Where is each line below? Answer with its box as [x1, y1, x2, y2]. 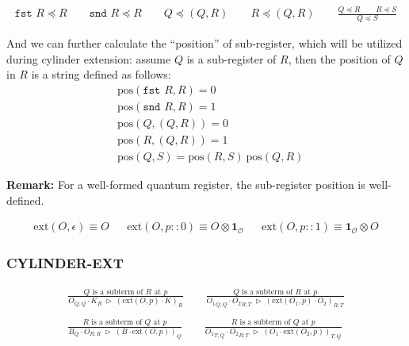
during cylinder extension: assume [6, 50, 171, 67]
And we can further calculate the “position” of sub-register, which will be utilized [6, 35, 403, 52]
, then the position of [288, 50, 391, 67]
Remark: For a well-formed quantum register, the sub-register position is [6, 176, 365, 193]
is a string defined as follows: [31, 66, 171, 83]
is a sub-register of [186, 50, 277, 67]
